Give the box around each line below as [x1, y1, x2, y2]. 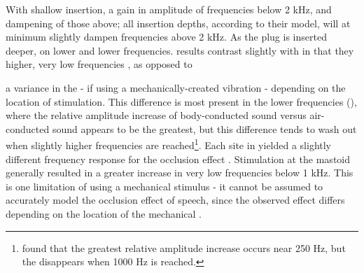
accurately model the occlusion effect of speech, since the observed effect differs [6, 192, 345, 207]
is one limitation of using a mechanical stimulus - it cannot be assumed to [6, 178, 323, 193]
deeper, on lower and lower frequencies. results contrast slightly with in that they [6, 43, 354, 57]
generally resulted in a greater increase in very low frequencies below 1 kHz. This [6, 165, 353, 180]
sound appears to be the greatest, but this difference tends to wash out [52, 121, 357, 136]
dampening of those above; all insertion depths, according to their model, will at [6, 15, 351, 30]
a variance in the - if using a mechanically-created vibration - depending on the [6, 80, 346, 94]
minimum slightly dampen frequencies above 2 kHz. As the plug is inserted [6, 29, 327, 44]
